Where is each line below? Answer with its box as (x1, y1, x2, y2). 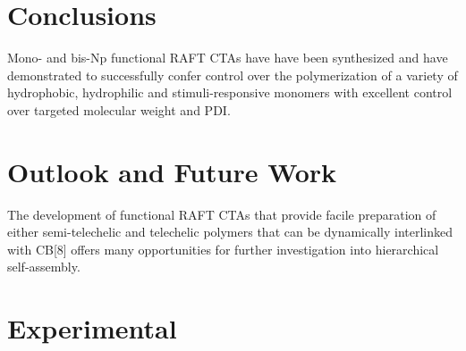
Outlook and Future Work (7, 153, 337, 189)
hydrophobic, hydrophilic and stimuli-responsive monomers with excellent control (7, 83, 453, 102)
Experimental (7, 310, 177, 347)
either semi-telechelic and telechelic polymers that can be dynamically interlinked (7, 222, 453, 241)
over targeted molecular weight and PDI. (7, 100, 231, 119)
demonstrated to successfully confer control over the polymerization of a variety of (7, 65, 458, 84)
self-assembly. (7, 257, 80, 276)
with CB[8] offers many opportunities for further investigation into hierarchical (7, 239, 439, 258)
